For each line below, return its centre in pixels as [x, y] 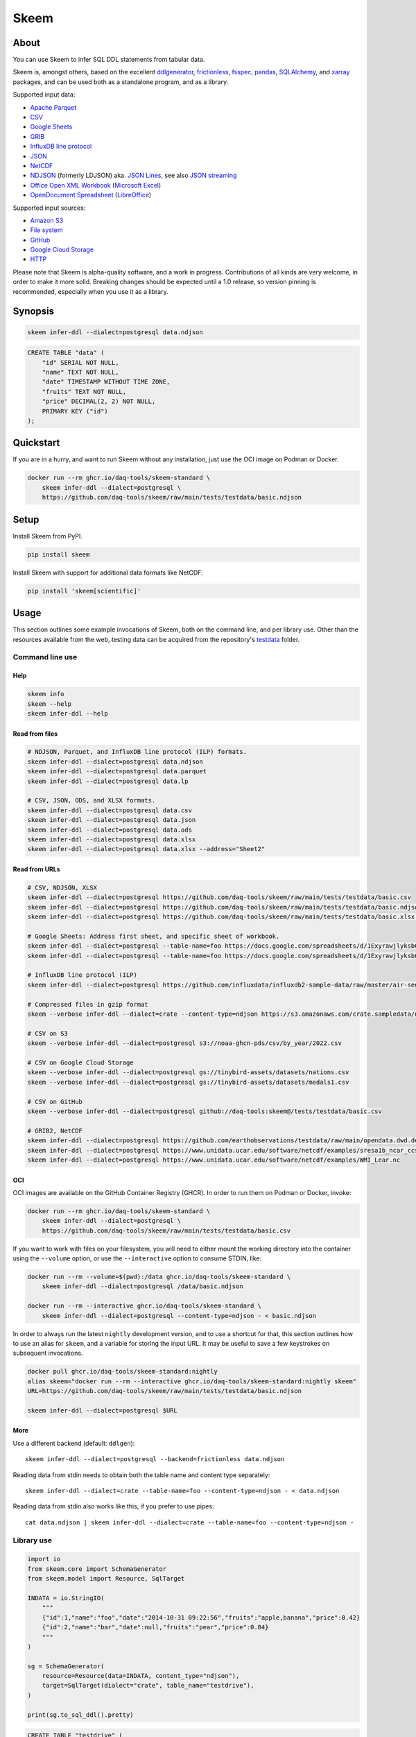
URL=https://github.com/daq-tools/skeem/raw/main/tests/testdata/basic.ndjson [164, 1391]
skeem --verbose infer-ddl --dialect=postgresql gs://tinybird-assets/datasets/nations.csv [188, 1072]
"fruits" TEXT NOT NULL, [84, 392]
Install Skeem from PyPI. [47, 536]
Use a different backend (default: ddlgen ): [74, 1443]
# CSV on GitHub [55, 1102]
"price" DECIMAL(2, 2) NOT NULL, [99, 402]
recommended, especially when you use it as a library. [91, 291]
